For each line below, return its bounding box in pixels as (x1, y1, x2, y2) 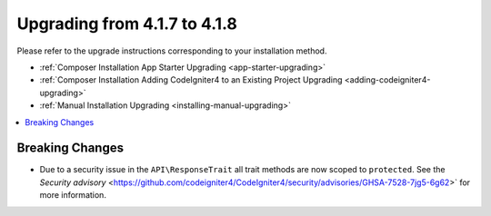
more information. (39, 190, 106, 201)
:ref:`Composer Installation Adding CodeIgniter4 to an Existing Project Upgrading (39, 74, 343, 85)
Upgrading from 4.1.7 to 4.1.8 (16, 14, 238, 34)
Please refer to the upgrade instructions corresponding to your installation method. (16, 45, 327, 56)
